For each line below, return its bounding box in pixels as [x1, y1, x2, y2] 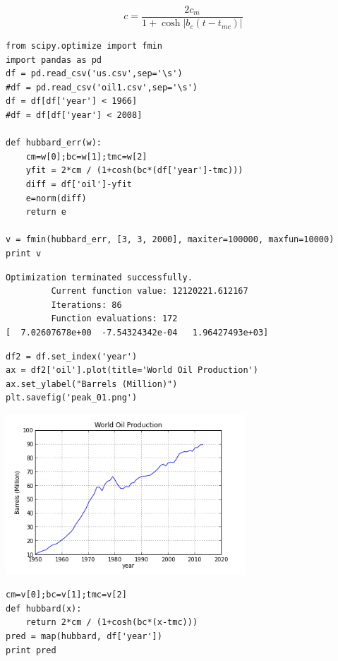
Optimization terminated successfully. [6, 272, 193, 282]
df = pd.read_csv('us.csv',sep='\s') [6, 69, 183, 79]
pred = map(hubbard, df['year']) [6, 631, 162, 642]
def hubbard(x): [6, 603, 82, 614]
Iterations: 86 [51, 299, 122, 310]
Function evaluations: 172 [51, 314, 178, 324]
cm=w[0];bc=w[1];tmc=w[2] [25, 151, 147, 162]
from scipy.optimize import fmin [6, 41, 162, 52]
